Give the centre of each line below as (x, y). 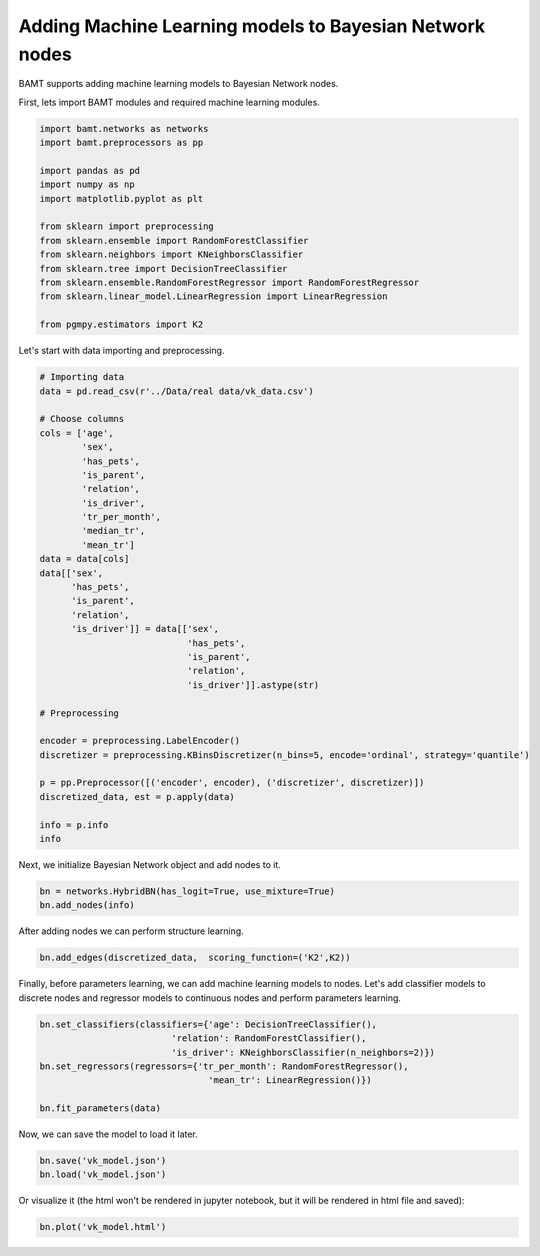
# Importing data (82, 377)
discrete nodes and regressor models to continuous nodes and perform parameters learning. (210, 997)
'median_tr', (113, 531)
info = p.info (74, 824)
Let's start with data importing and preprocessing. (121, 351)
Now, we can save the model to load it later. (108, 1134)
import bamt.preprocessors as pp (121, 143)
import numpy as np (87, 184)
